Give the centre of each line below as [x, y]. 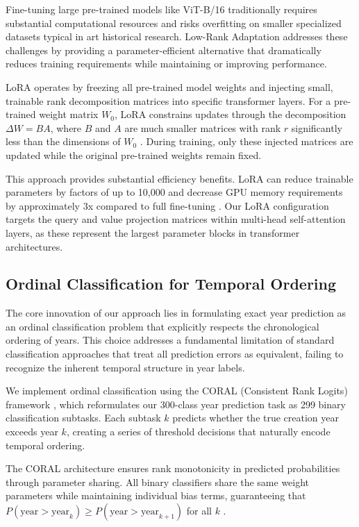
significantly [317, 127]
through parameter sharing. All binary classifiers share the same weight [158, 482]
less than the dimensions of [63, 141]
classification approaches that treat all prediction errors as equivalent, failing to [175, 354]
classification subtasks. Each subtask [83, 418]
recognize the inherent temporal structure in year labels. [125, 367]
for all [199, 511]
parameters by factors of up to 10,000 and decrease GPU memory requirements [174, 192]
